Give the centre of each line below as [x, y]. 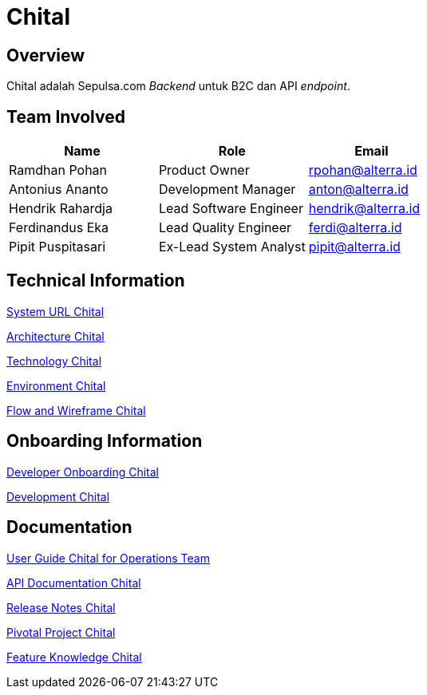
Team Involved [66, 116]
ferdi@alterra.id [355, 228]
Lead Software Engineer [231, 209]
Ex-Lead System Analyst [232, 247]
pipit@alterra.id [354, 247]
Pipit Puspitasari [57, 247]
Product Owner [204, 170]
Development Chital [58, 496]
